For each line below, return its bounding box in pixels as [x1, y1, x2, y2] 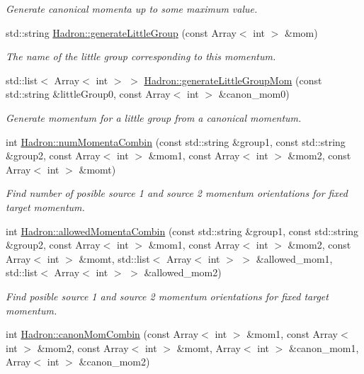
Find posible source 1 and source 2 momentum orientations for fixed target [6, 288, 329, 303]
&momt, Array [176, 340, 241, 355]
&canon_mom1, [288, 340, 359, 355]
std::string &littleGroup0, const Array [6, 86, 171, 101]
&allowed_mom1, [256, 251, 333, 266]
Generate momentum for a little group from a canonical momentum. [6, 110, 302, 125]
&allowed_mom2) [144, 265, 222, 280]
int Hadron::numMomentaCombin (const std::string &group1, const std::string [6, 134, 346, 149]
